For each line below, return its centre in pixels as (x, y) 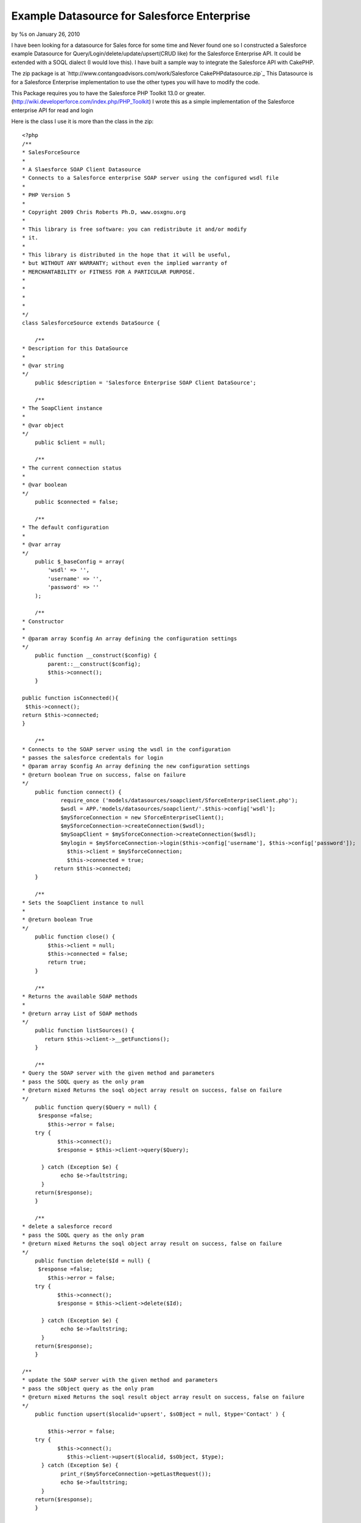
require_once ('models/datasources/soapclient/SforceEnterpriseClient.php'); (179, 800)
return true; (67, 962)
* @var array (41, 545)
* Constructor (43, 621)
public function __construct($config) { (96, 655)
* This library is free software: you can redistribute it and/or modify (135, 229)
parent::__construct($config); (94, 664)
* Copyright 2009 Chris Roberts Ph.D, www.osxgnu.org (104, 212)
